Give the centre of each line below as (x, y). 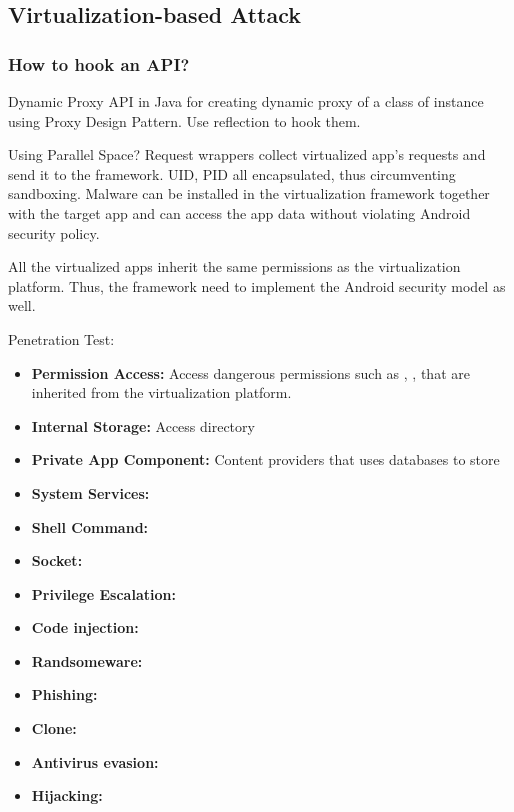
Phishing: (64, 694)
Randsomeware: (87, 660)
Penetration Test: (61, 338)
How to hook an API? (99, 63)
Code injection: (85, 627)
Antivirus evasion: (95, 761)
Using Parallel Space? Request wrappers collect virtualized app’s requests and (247, 154)
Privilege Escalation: (103, 593)
